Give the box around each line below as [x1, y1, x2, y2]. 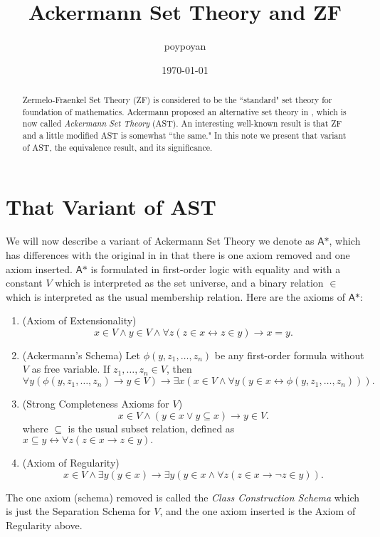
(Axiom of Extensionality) [22, 313, 137, 328]
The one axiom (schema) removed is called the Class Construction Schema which [6, 489, 360, 504]
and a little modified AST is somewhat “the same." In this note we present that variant [22, 129, 347, 142]
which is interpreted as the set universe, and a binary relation [55, 275, 324, 290]
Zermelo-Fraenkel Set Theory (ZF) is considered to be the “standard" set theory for [22, 94, 332, 106]
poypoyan [164, 38, 206, 53]
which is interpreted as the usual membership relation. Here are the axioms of [6, 289, 345, 304]
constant [6, 275, 43, 290]
